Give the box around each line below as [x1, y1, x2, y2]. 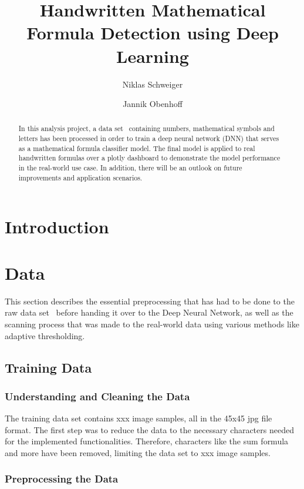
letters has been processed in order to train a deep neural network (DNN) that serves [18, 133, 279, 143]
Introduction [5, 215, 109, 239]
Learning [116, 43, 189, 68]
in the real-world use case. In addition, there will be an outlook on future [18, 163, 242, 173]
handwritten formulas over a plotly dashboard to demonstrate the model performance [18, 153, 281, 163]
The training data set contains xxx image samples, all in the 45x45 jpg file [5, 412, 272, 424]
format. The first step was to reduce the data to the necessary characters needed [5, 423, 294, 436]
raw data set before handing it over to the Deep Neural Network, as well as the [5, 306, 293, 319]
